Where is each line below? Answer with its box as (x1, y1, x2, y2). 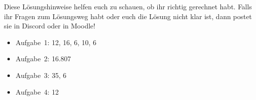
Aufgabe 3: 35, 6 (15, 70, 67, 80)
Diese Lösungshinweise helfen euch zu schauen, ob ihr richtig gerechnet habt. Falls (4, 1, 252, 11)
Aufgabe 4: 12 (15, 86, 59, 97)
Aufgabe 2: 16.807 (15, 53, 71, 64)
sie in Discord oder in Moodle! (4, 21, 96, 31)
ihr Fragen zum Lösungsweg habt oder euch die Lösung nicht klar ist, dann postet (4, 11, 252, 21)
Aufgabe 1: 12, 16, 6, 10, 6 (15, 37, 97, 47)
